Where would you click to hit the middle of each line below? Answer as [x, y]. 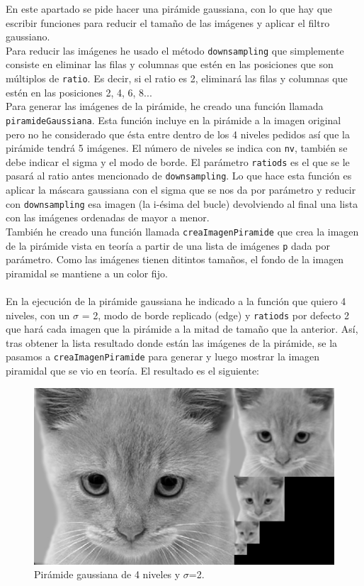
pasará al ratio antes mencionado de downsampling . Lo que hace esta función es [179, 176]
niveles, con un [38, 315]
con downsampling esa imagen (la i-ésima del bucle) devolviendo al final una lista [182, 203]
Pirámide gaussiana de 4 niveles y [107, 574]
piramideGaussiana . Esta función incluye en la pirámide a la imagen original [174, 120]
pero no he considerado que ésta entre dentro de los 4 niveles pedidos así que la [178, 134]
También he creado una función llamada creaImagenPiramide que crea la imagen [182, 231]
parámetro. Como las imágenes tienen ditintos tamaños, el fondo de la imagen [175, 259]
